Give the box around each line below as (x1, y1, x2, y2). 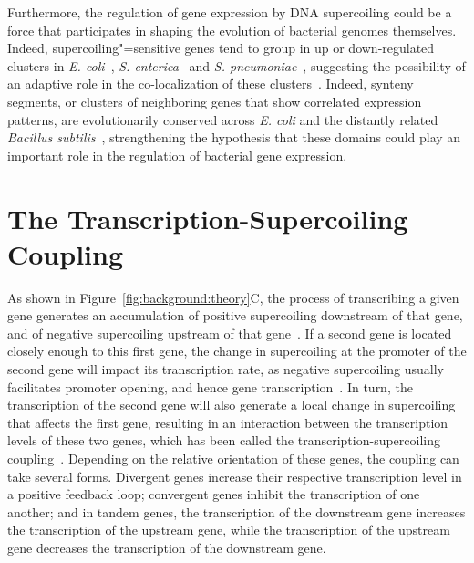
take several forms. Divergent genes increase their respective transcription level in (7, 466, 462, 485)
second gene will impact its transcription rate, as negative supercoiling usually (7, 360, 444, 379)
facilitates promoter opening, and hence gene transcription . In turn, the (7, 377, 413, 396)
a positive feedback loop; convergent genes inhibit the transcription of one (7, 485, 420, 504)
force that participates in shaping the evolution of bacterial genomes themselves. (7, 20, 457, 39)
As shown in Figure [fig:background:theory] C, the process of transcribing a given (7, 287, 459, 307)
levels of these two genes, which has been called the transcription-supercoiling (7, 431, 440, 450)
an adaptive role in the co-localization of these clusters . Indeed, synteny (7, 74, 414, 93)
